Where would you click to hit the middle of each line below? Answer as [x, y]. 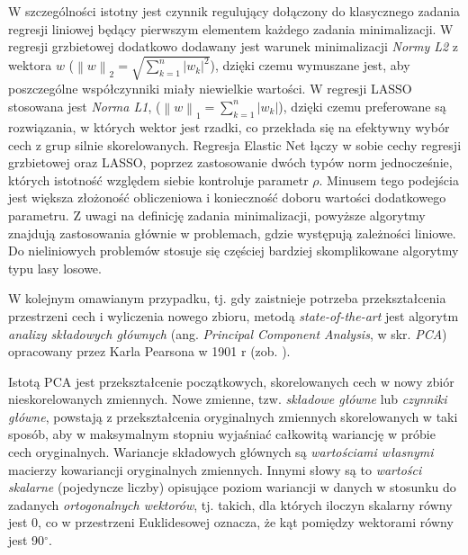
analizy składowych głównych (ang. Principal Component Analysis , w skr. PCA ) [228, 333]
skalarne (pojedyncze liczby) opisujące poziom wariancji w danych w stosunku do [232, 487]
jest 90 [27, 540]
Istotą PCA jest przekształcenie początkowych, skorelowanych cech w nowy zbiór [231, 381]
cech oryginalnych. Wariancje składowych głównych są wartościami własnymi [221, 452]
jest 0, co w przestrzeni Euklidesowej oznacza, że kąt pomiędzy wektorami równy [231, 522]
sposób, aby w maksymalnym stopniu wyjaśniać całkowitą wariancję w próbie [222, 434]
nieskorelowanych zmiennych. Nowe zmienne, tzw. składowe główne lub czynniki [228, 399]
